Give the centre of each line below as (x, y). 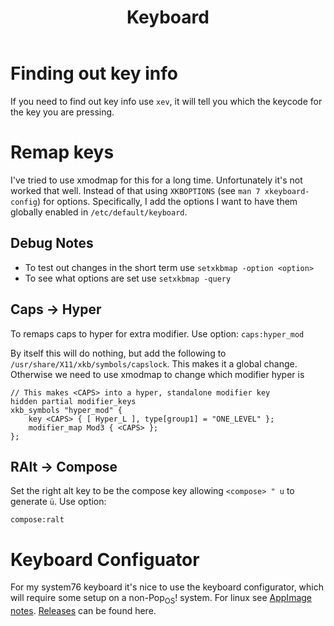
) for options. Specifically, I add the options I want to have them (167, 201)
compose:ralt (37, 520)
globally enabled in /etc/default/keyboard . (99, 212)
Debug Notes (52, 243)
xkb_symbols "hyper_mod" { (66, 410)
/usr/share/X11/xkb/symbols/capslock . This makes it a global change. (154, 363)
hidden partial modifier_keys (73, 401)
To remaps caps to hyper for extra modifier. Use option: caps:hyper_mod (157, 333)
